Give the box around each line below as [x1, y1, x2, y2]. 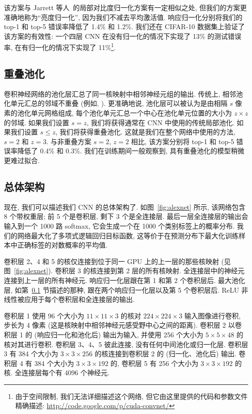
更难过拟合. [4, 155, 40, 165]
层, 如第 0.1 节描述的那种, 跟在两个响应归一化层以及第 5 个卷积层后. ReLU [4, 284, 239, 295]
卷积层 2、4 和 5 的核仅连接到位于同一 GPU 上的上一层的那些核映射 [4, 256, 219, 266]
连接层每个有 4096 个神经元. [21, 367, 110, 378]
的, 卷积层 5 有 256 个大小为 [110, 358, 199, 368]
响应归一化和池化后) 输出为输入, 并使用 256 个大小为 [37, 329, 204, 339]
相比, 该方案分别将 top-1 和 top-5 [131, 136, 234, 146]
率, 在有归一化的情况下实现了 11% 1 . [4, 41, 116, 52]
